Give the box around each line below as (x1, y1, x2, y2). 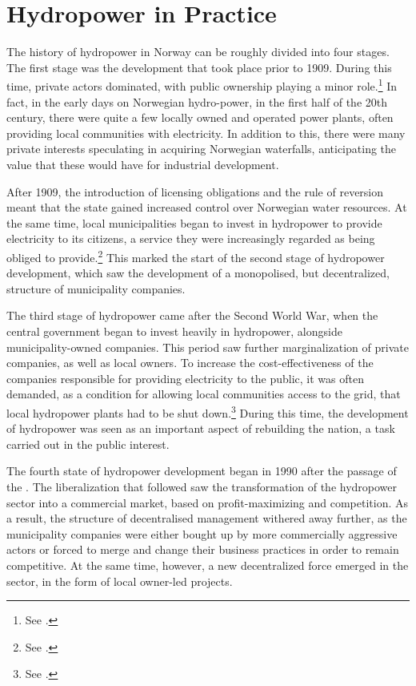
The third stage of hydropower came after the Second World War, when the (6, 307, 378, 324)
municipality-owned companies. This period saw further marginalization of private (6, 338, 409, 355)
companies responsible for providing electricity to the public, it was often (6, 369, 364, 386)
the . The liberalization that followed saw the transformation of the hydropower (6, 478, 398, 494)
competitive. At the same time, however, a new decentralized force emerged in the (6, 556, 409, 573)
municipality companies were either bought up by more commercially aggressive (6, 525, 398, 542)
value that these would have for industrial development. (6, 155, 279, 172)
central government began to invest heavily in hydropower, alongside (6, 322, 342, 339)
